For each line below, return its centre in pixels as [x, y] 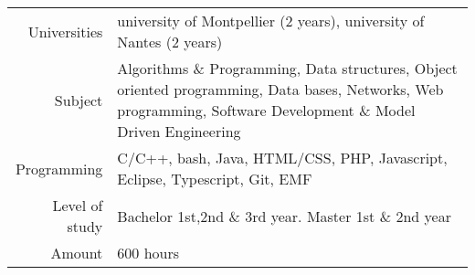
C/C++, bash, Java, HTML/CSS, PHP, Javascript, [282, 158]
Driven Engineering [179, 131]
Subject [79, 100]
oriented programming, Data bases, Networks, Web [280, 89]
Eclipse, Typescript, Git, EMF [215, 179]
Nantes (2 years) [170, 42]
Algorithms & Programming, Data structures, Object [287, 68]
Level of [78, 205]
